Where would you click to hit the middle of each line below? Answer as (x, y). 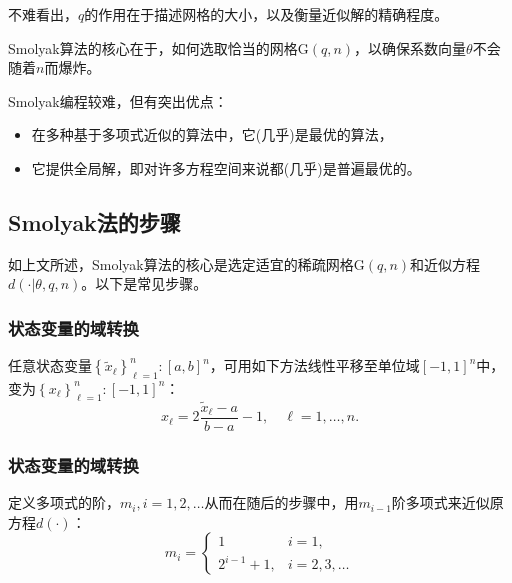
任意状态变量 (50, 365)
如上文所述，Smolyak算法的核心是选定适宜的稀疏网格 (181, 263)
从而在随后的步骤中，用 (281, 502)
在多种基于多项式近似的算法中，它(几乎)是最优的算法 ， (212, 134)
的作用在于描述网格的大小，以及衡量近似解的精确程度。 (266, 14)
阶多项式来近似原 (447, 502)
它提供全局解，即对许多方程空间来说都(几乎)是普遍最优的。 (226, 167)
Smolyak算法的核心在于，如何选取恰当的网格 (153, 47)
